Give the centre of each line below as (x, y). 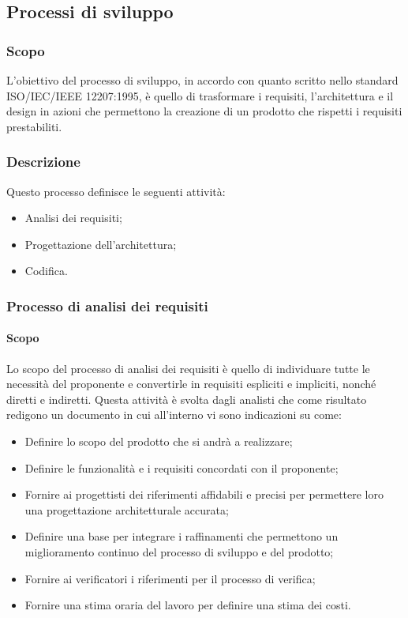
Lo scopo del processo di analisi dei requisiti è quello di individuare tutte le (188, 368)
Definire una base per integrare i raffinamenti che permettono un (182, 536)
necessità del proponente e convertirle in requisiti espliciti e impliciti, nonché (191, 384)
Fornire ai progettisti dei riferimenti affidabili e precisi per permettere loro (204, 494)
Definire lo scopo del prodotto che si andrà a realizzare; (159, 441)
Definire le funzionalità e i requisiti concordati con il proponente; (182, 467)
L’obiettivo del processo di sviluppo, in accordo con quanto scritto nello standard (202, 80)
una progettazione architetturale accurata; (127, 509)
